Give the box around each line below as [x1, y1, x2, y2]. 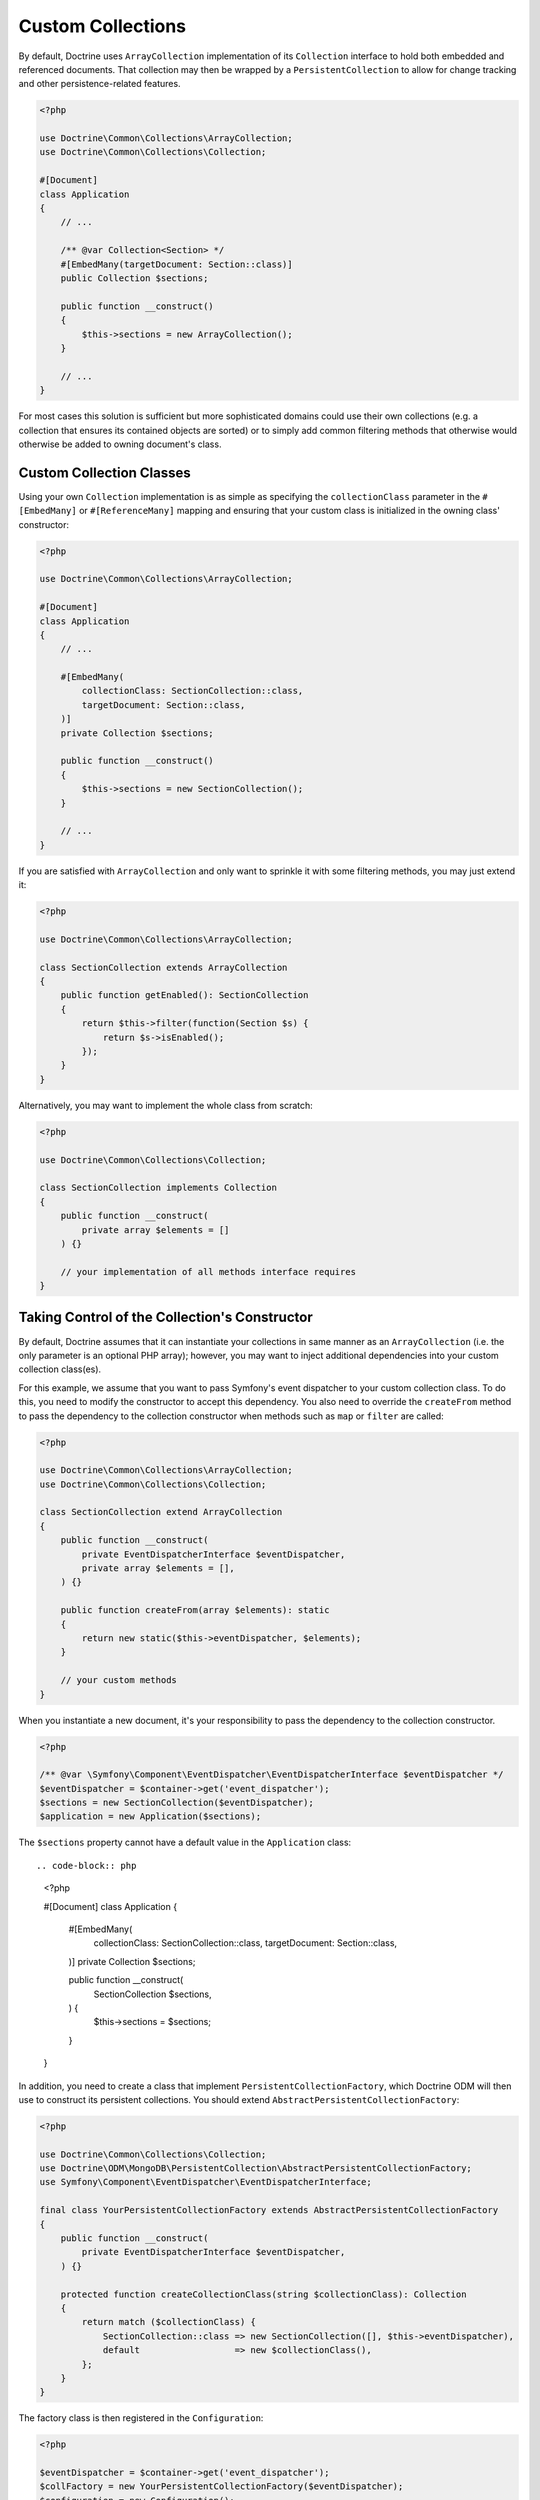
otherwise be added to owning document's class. [18, 438, 222, 450]
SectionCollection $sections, [93, 1988, 212, 2000]
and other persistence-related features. [18, 78, 181, 90]
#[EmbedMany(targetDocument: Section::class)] [60, 258, 294, 270]
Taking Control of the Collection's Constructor [18, 1309, 314, 1326]
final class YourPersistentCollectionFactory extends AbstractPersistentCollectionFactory [39, 2205, 499, 2216]
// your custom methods [60, 1675, 177, 1686]
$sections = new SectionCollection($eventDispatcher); [39, 1797, 314, 1809]
